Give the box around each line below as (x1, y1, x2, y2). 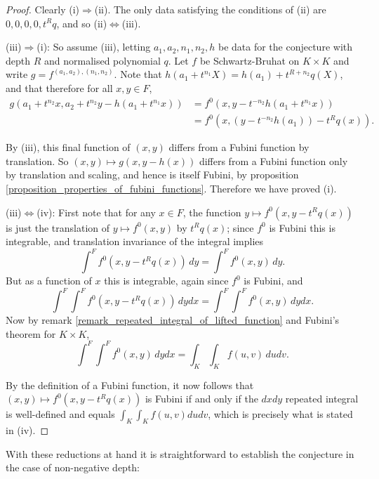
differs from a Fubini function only (199, 153, 348, 168)
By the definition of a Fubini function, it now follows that (6, 377, 254, 392)
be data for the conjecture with (218, 39, 353, 54)
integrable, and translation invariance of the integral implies (6, 234, 264, 249)
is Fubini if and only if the (145, 391, 258, 406)
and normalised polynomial (44, 53, 161, 67)
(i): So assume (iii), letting (36, 39, 151, 54)
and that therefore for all (6, 80, 113, 95)
